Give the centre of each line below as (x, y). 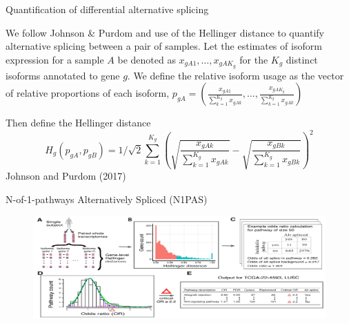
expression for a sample (55, 59)
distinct (302, 59)
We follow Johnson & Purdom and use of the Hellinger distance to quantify (165, 32)
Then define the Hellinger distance (78, 123)
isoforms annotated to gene (63, 75)
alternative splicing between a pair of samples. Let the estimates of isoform (164, 46)
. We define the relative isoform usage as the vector (236, 75)
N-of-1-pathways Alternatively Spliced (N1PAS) (107, 199)
